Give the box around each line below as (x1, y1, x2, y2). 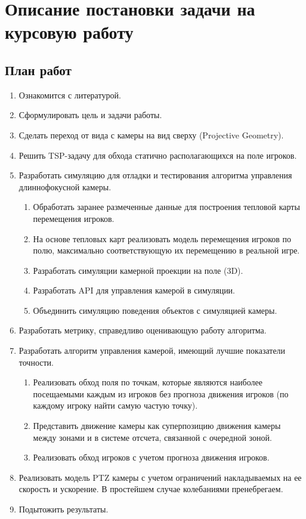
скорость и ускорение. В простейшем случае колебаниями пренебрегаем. (18, 483, 283, 495)
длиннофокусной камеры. (18, 180, 112, 193)
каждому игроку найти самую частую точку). (33, 399, 198, 412)
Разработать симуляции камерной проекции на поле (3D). (33, 264, 243, 276)
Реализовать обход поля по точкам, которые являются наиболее (33, 376, 262, 388)
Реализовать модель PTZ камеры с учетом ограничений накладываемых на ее (18, 471, 302, 483)
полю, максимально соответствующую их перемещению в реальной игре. (33, 244, 300, 257)
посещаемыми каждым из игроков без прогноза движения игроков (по (33, 387, 289, 400)
